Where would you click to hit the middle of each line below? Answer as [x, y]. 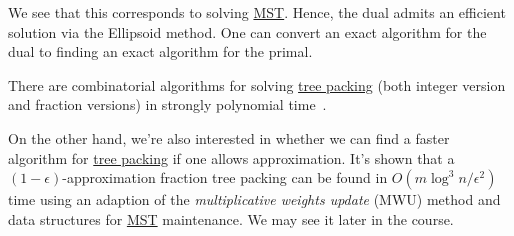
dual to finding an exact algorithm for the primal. [160, 51]
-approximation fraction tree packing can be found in [225, 177]
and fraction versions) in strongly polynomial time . [167, 104]
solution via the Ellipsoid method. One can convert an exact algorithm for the [247, 31]
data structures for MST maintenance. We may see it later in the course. [231, 218]
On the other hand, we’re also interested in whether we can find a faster [229, 137]
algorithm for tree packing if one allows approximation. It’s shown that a [231, 157]
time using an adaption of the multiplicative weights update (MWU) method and [254, 199]
